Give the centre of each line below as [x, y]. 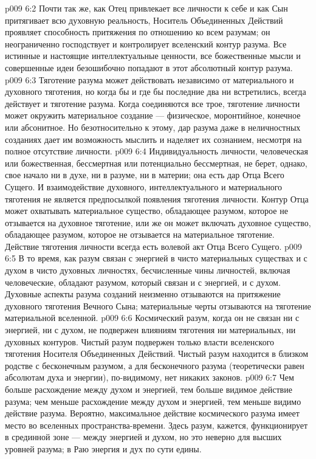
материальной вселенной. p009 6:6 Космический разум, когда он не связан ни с [152, 318]
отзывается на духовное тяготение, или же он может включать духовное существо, [158, 222]
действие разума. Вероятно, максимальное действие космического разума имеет [152, 413]
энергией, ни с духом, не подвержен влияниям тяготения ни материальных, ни [150, 330]
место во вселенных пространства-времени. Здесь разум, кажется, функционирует [156, 425]
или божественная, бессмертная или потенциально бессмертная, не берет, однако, [156, 163]
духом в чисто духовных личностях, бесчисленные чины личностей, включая [148, 270]
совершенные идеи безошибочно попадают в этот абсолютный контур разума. [149, 67]
